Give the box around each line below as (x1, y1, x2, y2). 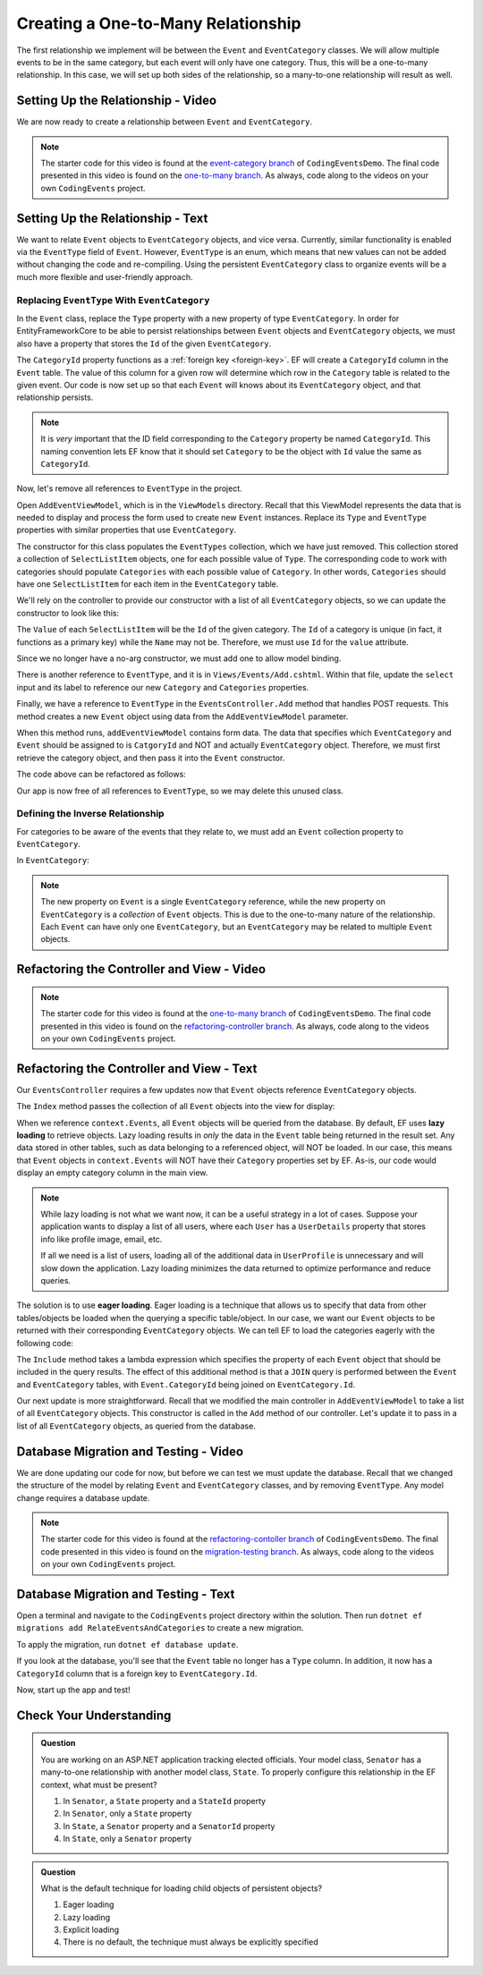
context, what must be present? (40, 1779, 157, 1790)
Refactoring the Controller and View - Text (16, 1061, 258, 1076)
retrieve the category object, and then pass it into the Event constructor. (16, 752, 285, 763)
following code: (16, 1337, 73, 1348)
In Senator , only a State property (63, 1808, 192, 1819)
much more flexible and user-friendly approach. (16, 271, 193, 282)
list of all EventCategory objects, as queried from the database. (16, 1420, 257, 1431)
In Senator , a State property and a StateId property (63, 1795, 267, 1806)
